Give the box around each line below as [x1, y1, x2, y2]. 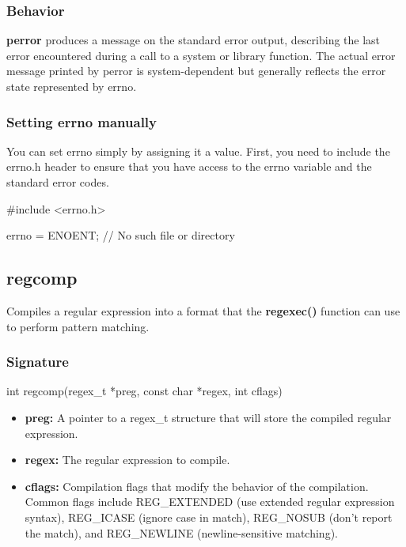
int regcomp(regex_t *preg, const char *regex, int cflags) [6, 383, 283, 399]
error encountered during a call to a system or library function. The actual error [6, 47, 396, 63]
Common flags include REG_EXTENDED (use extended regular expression [25, 493, 395, 510]
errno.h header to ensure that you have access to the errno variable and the [6, 158, 372, 175]
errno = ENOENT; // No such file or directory [6, 227, 235, 243]
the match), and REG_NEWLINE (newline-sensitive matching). [25, 524, 338, 541]
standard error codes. [6, 174, 109, 190]
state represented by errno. [6, 78, 137, 94]
